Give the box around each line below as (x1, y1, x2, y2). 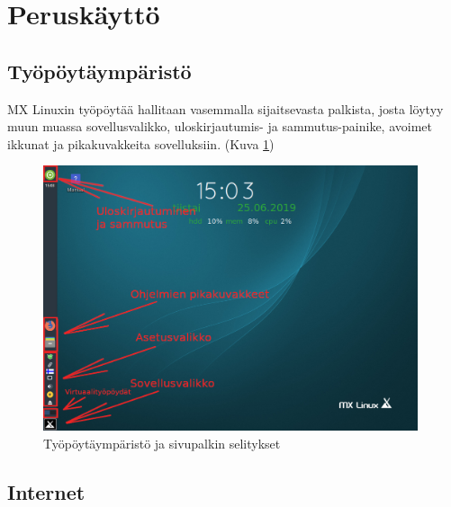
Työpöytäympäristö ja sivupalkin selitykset (43, 433, 281, 452)
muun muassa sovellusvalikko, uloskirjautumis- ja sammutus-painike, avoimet (7, 117, 432, 136)
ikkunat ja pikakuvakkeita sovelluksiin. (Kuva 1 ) (7, 134, 275, 153)
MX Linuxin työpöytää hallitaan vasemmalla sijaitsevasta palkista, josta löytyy (7, 99, 444, 118)
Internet (7, 477, 86, 505)
